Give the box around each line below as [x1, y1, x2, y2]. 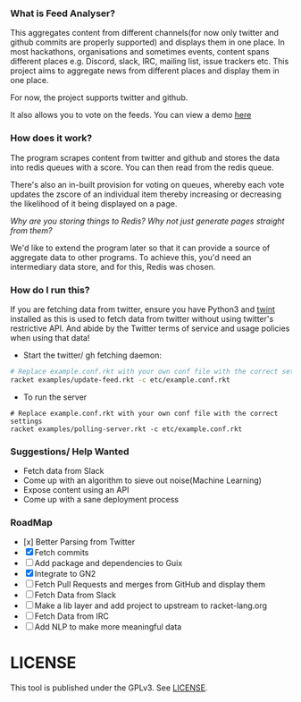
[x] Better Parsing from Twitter [22, 537, 136, 547]
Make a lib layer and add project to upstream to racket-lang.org [34, 600, 267, 611]
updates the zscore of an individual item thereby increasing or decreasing [10, 189, 282, 199]
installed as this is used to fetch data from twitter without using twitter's [10, 313, 274, 324]
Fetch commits [34, 547, 89, 558]
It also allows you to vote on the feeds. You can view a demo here [10, 110, 252, 121]
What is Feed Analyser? [10, 7, 115, 20]
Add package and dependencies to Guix [34, 558, 183, 569]
